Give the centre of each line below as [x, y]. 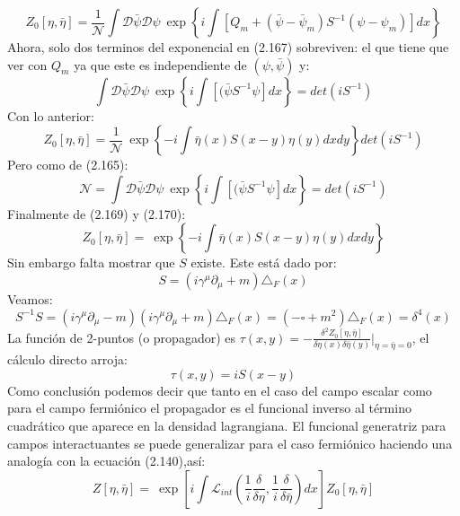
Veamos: [30, 298]
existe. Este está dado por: [264, 262]
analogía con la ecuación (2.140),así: [106, 461]
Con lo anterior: [51, 115]
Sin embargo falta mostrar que [91, 262]
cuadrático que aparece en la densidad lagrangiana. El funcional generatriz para [227, 426]
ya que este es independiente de [160, 64]
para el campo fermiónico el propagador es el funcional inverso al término [209, 408]
